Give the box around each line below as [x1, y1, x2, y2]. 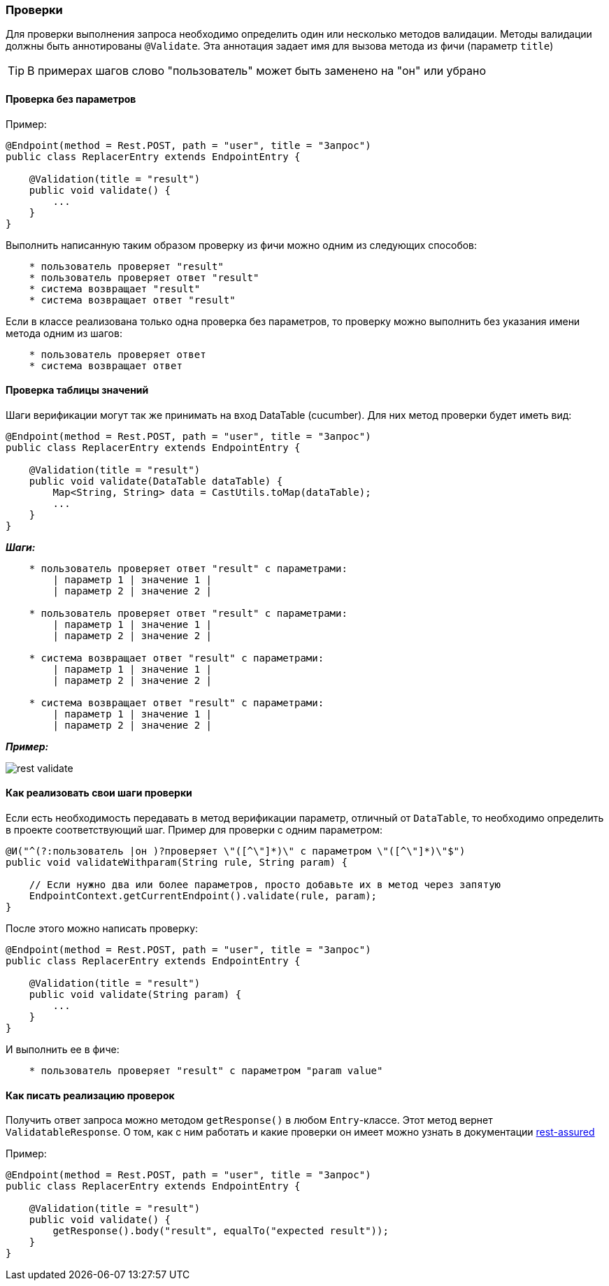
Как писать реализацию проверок [6, 1089, 175, 1101]
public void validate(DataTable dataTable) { [29, 475, 283, 487]
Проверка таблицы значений [6, 384, 149, 396]
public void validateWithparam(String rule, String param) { [6, 857, 348, 869]
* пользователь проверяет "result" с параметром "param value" [29, 1065, 383, 1077]
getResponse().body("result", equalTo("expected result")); [52, 1225, 389, 1237]
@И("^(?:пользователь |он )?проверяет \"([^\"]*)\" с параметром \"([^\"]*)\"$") [6, 845, 466, 857]
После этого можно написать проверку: [6, 922, 199, 935]
